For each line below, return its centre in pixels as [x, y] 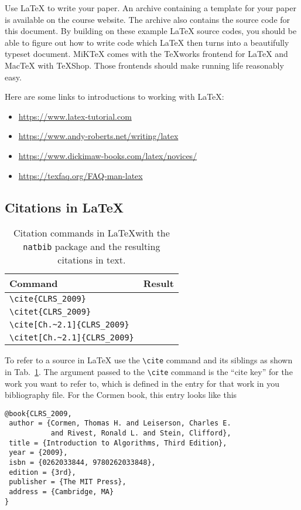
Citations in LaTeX [64, 207]
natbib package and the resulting [92, 246]
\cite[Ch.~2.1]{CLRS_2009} [69, 325]
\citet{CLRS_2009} [50, 312]
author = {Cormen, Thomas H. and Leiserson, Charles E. [120, 423]
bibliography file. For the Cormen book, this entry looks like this [121, 395]
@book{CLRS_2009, [38, 413]
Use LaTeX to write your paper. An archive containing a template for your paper [150, 8]
